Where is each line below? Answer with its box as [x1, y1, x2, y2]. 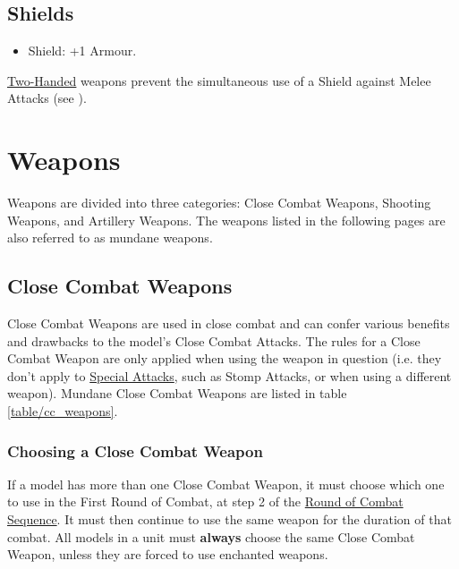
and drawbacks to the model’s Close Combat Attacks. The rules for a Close [7, 331, 421, 350]
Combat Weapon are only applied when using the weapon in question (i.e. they [7, 349, 442, 368]
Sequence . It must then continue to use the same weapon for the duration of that [7, 510, 452, 529]
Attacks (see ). [7, 89, 87, 107]
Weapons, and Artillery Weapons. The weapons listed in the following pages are [7, 210, 446, 229]
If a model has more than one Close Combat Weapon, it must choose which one [7, 474, 445, 493]
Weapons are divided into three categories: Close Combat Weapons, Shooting [7, 193, 431, 212]
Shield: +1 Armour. [28, 41, 137, 60]
